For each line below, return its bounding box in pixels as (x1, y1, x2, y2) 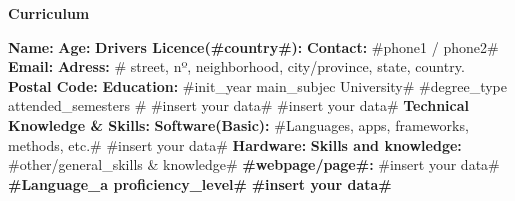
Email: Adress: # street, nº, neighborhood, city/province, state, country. (8, 56, 465, 77)
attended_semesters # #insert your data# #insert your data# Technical (8, 95, 470, 116)
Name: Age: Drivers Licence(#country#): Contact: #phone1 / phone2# (8, 36, 499, 57)
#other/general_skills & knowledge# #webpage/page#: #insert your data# (8, 154, 500, 175)
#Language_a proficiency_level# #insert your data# (8, 173, 392, 194)
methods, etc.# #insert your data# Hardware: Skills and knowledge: (8, 134, 462, 155)
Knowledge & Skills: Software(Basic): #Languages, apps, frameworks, (8, 114, 469, 135)
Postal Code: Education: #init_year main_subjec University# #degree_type (8, 75, 507, 96)
